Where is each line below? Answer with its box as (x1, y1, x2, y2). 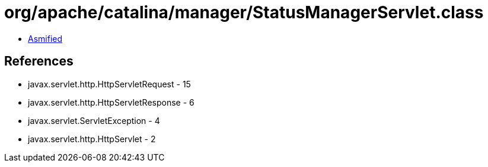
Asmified (28, 33, 63, 44)
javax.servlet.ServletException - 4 (28, 115, 160, 126)
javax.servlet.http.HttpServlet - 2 (28, 133, 156, 144)
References (4, 54, 74, 69)
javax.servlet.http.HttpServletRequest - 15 (28, 78, 191, 89)
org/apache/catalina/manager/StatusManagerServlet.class (4, 2, 484, 22)
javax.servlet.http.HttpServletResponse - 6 (28, 97, 194, 107)
